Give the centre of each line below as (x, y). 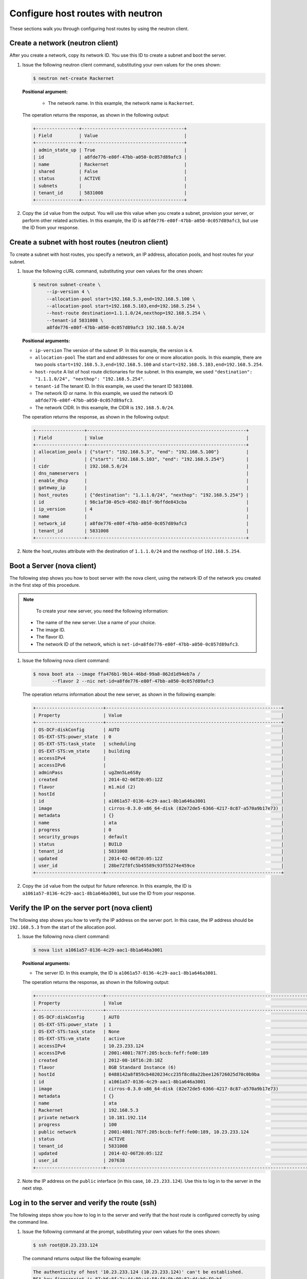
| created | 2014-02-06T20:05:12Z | (158, 780)
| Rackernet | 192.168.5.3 (86, 1110)
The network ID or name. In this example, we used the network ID (104, 393)
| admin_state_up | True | (110, 150)
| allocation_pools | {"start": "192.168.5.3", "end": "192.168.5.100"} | (141, 452)
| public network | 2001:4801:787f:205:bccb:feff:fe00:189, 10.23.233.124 (141, 1132)
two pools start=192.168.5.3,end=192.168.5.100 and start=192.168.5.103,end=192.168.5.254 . (149, 365)
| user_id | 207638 (79, 1161)
